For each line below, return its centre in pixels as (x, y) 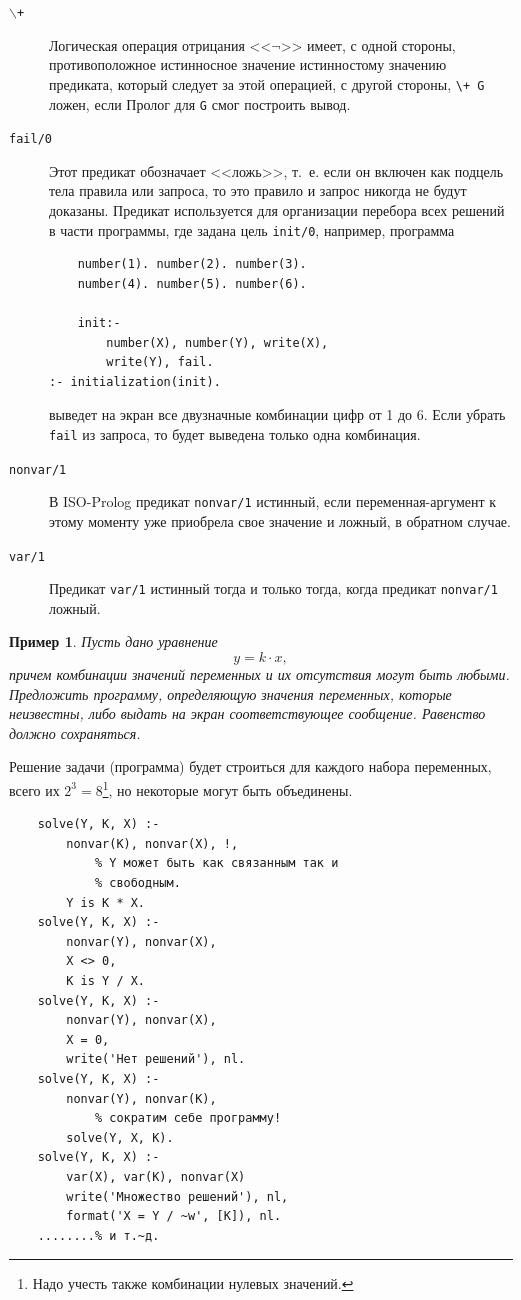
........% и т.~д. (98, 1235)
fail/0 (30, 139)
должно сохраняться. (75, 732)
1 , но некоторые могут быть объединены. (227, 788)
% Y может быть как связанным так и (216, 863)
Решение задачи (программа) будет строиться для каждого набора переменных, (250, 766)
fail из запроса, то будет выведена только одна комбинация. (235, 434)
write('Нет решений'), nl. (156, 1059)
